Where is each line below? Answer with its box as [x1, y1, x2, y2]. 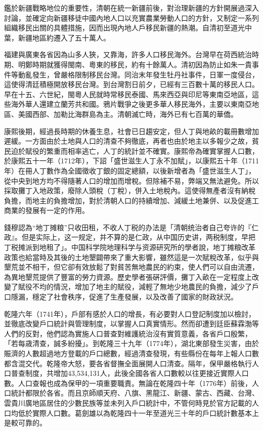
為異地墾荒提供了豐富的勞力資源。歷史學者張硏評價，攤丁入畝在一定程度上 [4, 271, 252, 282]
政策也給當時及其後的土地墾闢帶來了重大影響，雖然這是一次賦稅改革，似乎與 [4, 251, 259, 262]
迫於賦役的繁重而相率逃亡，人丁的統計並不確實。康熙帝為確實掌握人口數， [11, 145, 259, 156]
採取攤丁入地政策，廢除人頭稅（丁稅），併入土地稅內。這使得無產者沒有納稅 [4, 185, 255, 196]
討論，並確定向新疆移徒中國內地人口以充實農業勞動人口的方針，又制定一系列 [4, 12, 259, 23]
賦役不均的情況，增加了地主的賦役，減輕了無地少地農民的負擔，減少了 [18, 281, 252, 292]
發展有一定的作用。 [25, 205, 89, 215]
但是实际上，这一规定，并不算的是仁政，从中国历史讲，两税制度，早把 [21, 232, 255, 242]
